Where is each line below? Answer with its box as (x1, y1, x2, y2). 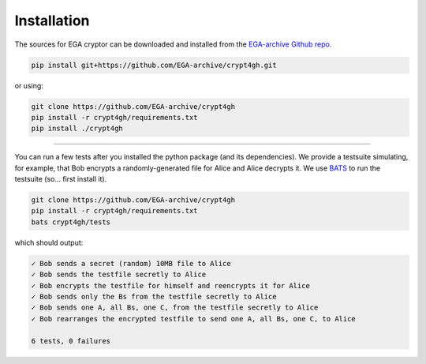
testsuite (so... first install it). (14, 174, 107, 184)
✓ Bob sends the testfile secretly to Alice (31, 270, 207, 280)
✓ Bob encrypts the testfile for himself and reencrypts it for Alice (31, 281, 311, 290)
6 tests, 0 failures (31, 336, 110, 345)
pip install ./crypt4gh (31, 124, 124, 133)
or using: (14, 81, 43, 90)
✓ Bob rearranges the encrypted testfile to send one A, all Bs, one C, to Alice (31, 314, 357, 323)
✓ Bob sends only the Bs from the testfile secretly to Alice (31, 292, 277, 301)
